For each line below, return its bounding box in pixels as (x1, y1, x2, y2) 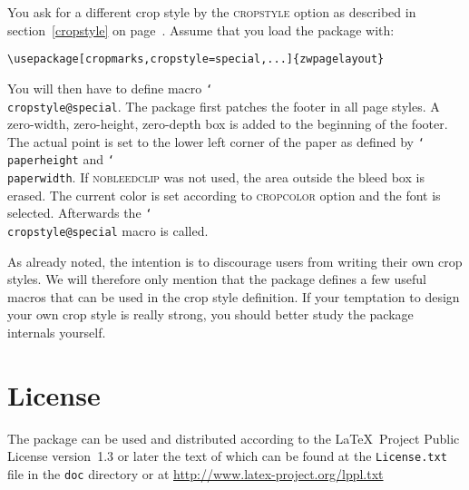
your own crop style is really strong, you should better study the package (7, 305, 414, 324)
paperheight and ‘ (7, 150, 114, 169)
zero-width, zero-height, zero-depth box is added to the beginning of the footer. (7, 114, 448, 133)
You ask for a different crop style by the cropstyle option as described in (7, 3, 416, 21)
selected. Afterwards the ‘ (7, 203, 152, 222)
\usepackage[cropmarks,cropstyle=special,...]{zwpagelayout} (7, 53, 385, 66)
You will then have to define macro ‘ (7, 78, 213, 97)
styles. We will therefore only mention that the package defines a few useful (7, 269, 426, 289)
